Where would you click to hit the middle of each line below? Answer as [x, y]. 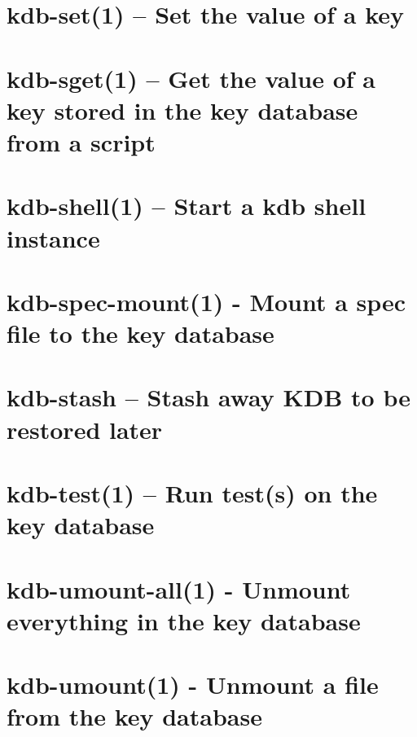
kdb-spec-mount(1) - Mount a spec [206, 301]
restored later [85, 429]
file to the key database [140, 333]
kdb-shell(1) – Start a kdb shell [187, 206]
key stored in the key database [182, 110]
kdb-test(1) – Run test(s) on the [192, 493]
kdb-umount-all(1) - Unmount [179, 588]
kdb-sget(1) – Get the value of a [191, 78]
